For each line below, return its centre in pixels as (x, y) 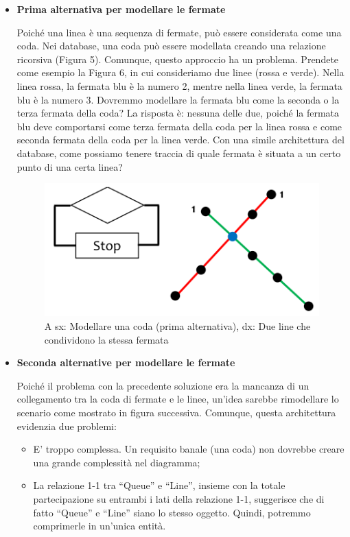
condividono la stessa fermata (106, 339)
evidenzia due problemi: (67, 426)
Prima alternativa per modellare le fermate (121, 9)
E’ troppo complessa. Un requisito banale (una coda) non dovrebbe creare (189, 449)
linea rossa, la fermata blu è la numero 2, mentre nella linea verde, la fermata (179, 85)
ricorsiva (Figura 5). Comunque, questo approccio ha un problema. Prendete (178, 59)
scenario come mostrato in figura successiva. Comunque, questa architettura (176, 413)
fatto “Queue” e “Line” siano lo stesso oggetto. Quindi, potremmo (172, 512)
